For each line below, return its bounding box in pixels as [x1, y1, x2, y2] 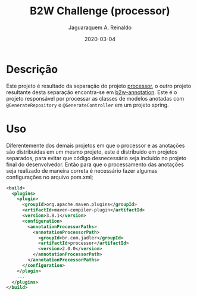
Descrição [6, 63, 58, 76]
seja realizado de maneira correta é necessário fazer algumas [6, 167, 158, 174]
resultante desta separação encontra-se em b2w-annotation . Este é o [6, 88, 177, 96]
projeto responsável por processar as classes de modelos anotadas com [6, 95, 185, 102]
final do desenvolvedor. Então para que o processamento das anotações [6, 161, 185, 168]
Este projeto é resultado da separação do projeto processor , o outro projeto [6, 82, 192, 89]
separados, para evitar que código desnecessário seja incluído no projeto [6, 154, 187, 161]
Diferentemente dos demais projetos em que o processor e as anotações [6, 142, 185, 149]
